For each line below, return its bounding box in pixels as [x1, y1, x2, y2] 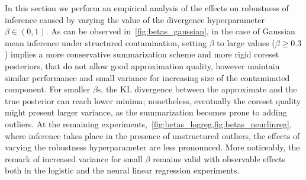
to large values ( [217, 36, 275, 49]
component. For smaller [5, 83, 91, 95]
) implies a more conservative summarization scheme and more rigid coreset [5, 48, 279, 60]
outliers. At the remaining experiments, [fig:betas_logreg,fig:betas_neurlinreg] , [5, 117, 292, 130]
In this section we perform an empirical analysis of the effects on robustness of [5, 2, 289, 14]
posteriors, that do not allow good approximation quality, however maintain [5, 59, 280, 72]
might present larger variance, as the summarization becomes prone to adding [5, 106, 287, 118]
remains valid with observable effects [153, 152, 286, 165]
